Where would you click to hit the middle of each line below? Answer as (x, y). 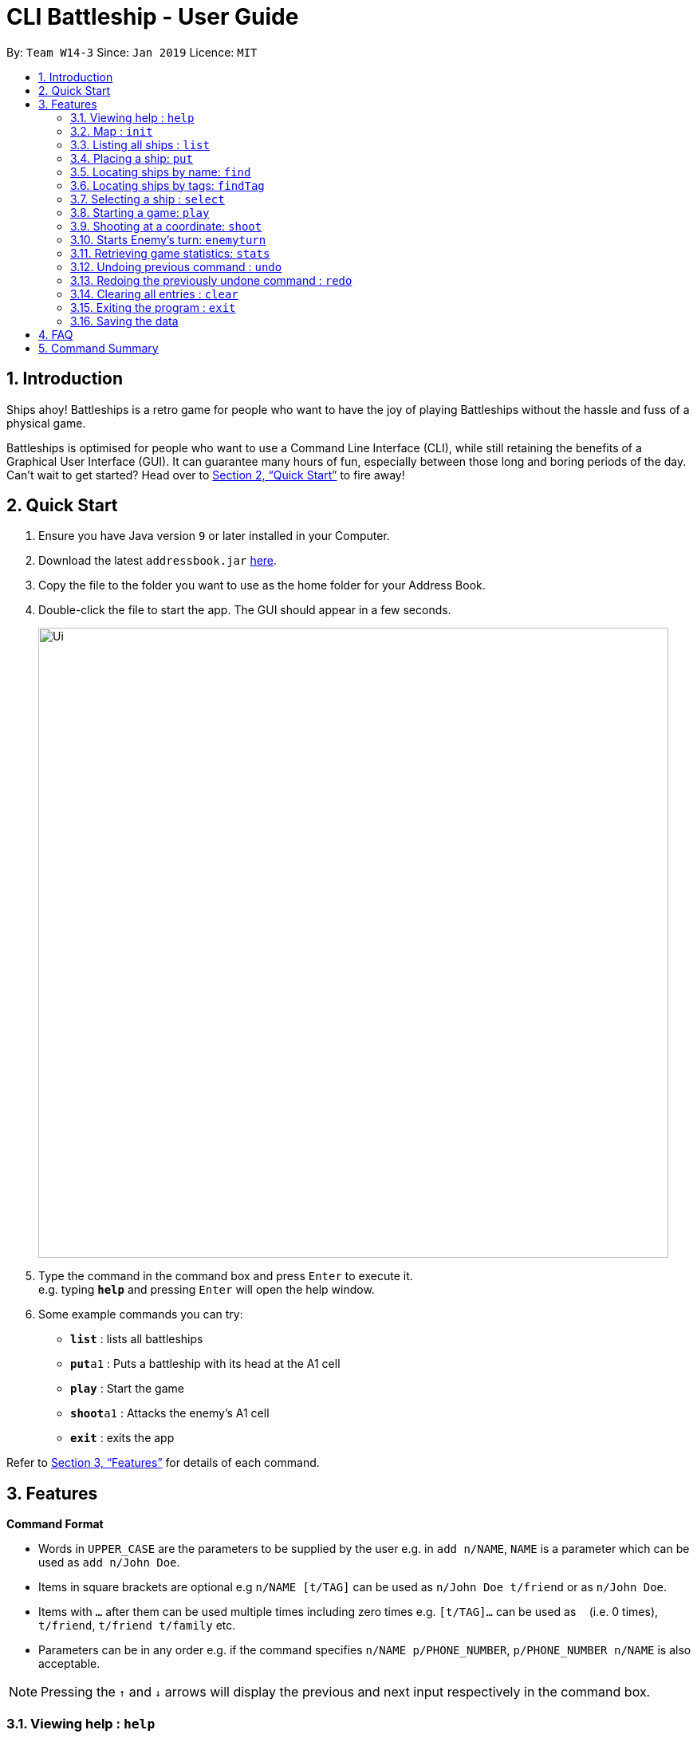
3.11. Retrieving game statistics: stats (170, 253)
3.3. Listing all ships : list (140, 144)
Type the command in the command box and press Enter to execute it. (226, 1276)
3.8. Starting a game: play (140, 212)
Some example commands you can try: (141, 1314)
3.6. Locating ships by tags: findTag (167, 185)
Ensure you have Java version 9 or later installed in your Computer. (214, 536)
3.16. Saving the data (124, 321)
